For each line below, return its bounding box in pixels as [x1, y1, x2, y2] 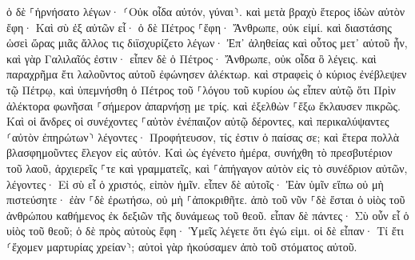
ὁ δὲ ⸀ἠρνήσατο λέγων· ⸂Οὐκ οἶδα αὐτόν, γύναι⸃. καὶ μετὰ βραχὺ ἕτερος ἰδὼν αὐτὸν [6, 3, 405, 19]
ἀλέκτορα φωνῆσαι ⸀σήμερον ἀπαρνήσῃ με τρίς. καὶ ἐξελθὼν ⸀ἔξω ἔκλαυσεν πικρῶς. [6, 97, 401, 114]
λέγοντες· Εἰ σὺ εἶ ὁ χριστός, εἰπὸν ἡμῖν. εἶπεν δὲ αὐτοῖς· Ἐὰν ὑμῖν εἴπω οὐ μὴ [6, 175, 384, 192]
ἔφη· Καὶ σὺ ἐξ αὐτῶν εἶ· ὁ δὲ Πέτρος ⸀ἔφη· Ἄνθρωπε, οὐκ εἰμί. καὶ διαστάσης [6, 18, 392, 35]
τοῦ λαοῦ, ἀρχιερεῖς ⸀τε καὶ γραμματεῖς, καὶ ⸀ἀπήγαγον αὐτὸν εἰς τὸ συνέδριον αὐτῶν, [6, 159, 408, 176]
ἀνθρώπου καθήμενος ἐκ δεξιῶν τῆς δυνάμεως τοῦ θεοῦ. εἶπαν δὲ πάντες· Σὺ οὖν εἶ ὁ [6, 206, 409, 223]
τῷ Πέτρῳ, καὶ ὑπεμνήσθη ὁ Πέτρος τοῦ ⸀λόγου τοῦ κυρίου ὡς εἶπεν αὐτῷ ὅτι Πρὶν [6, 81, 396, 98]
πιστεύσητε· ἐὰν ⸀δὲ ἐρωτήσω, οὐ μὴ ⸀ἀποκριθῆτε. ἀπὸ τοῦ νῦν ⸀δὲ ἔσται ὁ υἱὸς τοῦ [6, 191, 405, 208]
